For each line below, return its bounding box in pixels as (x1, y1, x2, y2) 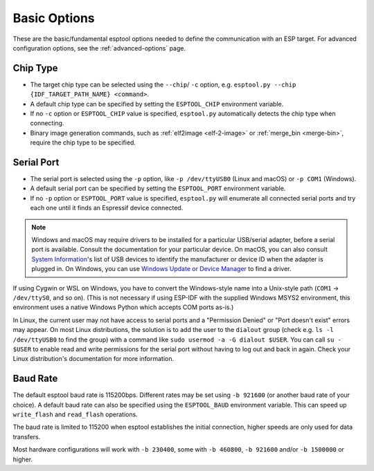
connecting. (30, 119, 64, 127)
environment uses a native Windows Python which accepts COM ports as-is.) (12, 303, 234, 311)
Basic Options (12, 10, 95, 26)
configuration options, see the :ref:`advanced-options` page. (12, 44, 186, 52)
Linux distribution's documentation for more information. (12, 355, 175, 363)
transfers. (12, 432, 41, 441)
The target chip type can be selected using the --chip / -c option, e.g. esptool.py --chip (30, 80, 296, 89)
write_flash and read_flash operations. (12, 410, 138, 418)
